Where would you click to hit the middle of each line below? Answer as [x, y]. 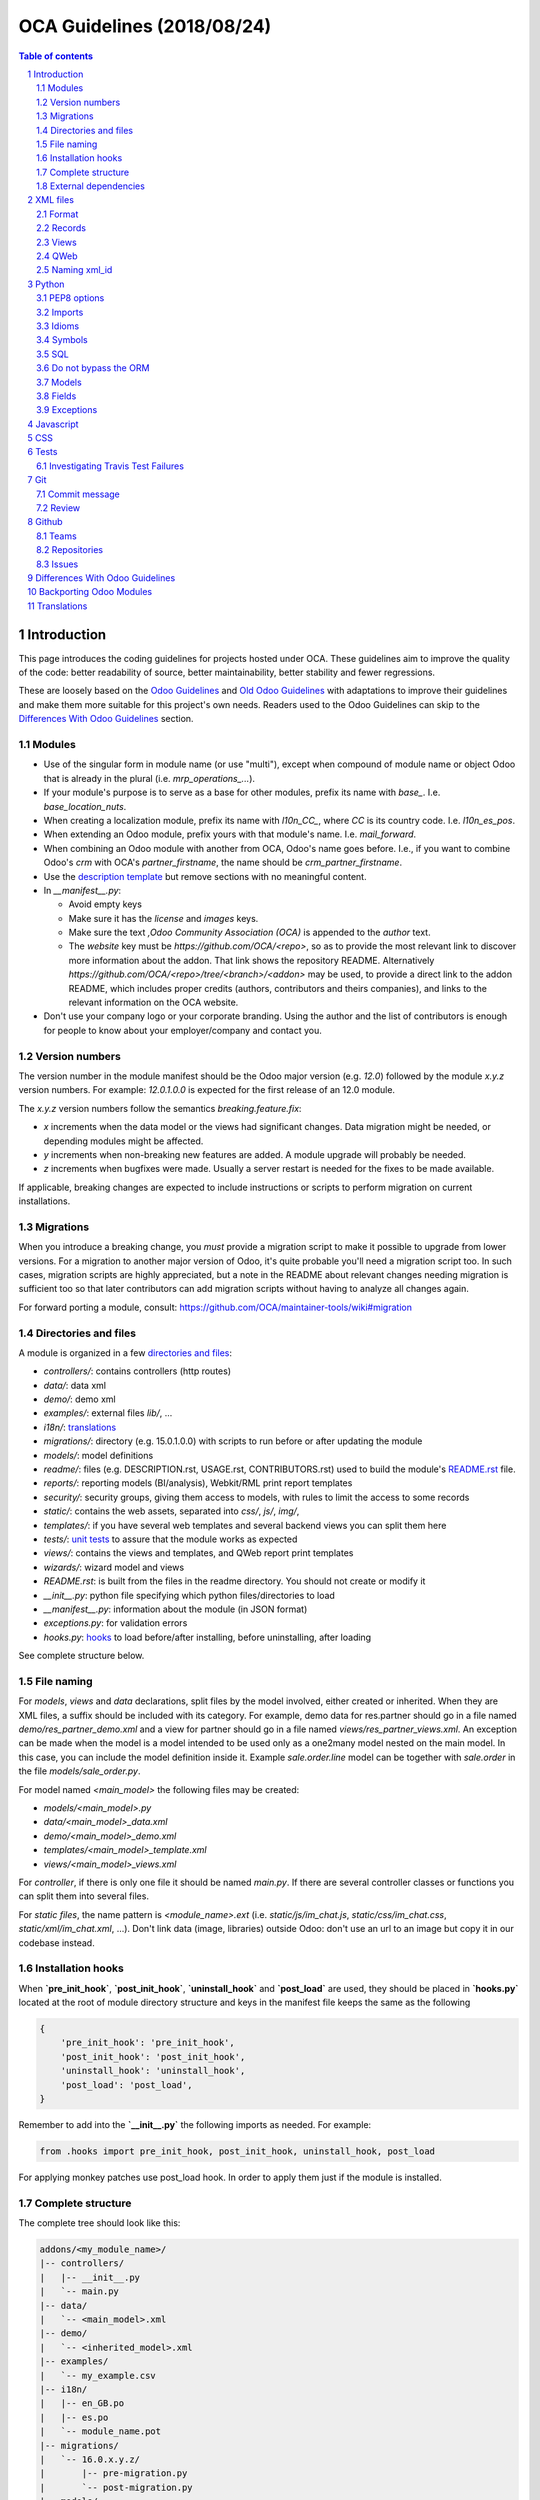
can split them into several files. [84, 1896]
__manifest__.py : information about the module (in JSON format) [175, 1609]
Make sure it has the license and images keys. [163, 918]
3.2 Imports [60, 312]
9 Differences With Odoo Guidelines [101, 578]
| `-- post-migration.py [116, 2487]
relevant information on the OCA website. [153, 1002]
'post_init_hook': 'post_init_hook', [153, 2056]
